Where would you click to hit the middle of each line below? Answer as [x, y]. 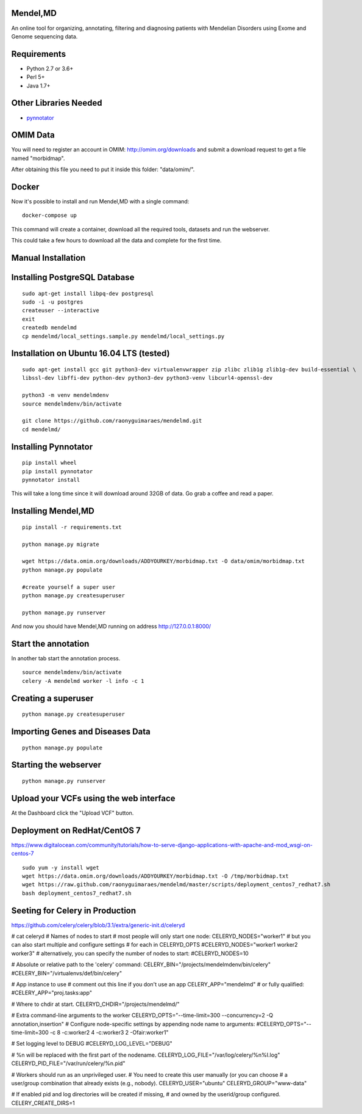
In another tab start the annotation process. [66, 658]
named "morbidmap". [38, 158]
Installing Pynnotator [52, 447]
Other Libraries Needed [57, 103]
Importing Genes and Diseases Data [81, 731]
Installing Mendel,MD [53, 511]
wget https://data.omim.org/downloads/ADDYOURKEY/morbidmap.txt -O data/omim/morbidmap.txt [163, 561]
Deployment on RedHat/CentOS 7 [76, 830]
